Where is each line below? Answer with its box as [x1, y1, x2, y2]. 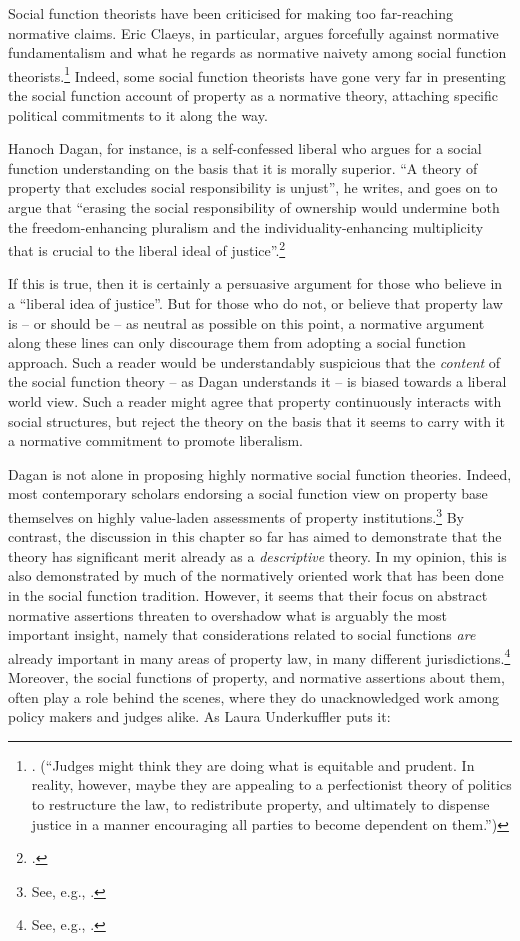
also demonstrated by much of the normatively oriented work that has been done [8, 565, 504, 586]
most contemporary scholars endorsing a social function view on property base [8, 483, 488, 504]
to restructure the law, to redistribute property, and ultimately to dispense [31, 794, 490, 814]
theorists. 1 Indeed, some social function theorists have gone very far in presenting [8, 62, 506, 86]
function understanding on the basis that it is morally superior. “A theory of [8, 157, 478, 178]
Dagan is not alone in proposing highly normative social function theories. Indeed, [8, 463, 512, 484]
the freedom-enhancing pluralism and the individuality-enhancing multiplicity [8, 216, 484, 237]
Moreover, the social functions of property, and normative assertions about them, [8, 667, 505, 688]
